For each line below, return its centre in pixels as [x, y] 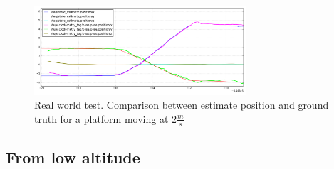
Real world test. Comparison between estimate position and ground [182, 105]
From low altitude [73, 157]
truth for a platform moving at [101, 118]
